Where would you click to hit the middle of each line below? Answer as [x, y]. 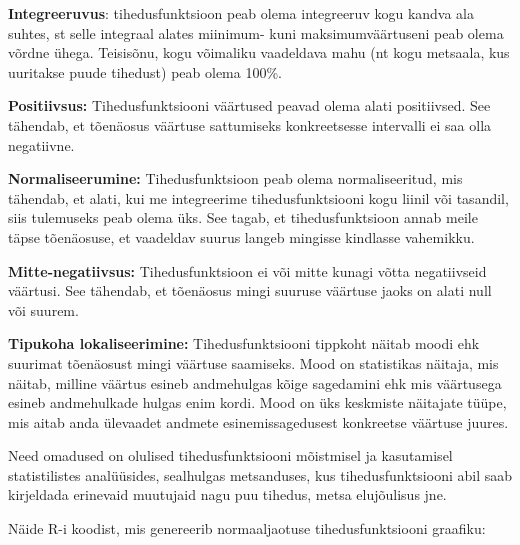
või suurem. [43, 309]
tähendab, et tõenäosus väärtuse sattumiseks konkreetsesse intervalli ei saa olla [250, 124]
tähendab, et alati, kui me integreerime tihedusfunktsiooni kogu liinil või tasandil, [258, 197]
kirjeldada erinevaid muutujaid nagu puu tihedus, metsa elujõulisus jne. [227, 494]
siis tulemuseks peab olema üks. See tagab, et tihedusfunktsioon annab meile [243, 217]
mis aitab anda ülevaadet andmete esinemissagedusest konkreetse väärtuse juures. [258, 421]
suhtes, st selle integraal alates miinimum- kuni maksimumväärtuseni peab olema [256, 32]
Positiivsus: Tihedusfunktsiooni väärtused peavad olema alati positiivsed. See [249, 105]
